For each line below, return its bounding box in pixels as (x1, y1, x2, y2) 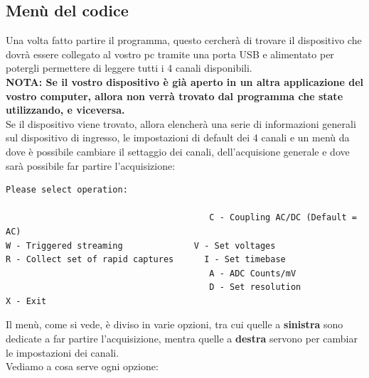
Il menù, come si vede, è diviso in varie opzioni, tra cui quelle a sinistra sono (6, 317, 343, 332)
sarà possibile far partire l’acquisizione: (6, 158, 176, 173)
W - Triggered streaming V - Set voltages (6, 240, 276, 251)
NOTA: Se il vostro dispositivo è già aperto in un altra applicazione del (6, 74, 364, 89)
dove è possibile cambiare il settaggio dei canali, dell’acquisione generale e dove (6, 144, 350, 158)
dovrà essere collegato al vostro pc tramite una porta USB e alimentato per (6, 46, 334, 61)
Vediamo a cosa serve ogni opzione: (6, 359, 159, 374)
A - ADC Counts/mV (209, 268, 296, 279)
